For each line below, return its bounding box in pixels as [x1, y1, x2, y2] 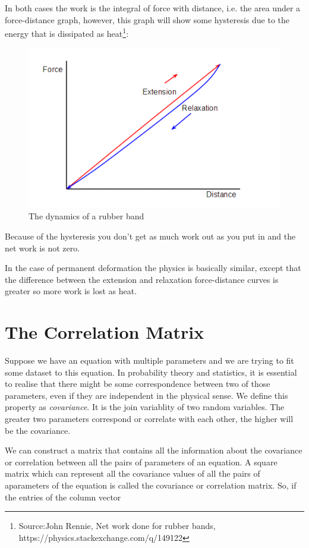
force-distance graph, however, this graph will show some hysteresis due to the [5, 13, 290, 26]
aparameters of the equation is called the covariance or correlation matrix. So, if [5, 478, 297, 491]
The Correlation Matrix [5, 320, 204, 344]
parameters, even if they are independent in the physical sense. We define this [5, 389, 288, 401]
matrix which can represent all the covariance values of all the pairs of [5, 467, 260, 480]
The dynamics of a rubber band [29, 210, 144, 222]
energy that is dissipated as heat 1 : [5, 26, 129, 39]
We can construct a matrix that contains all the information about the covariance [5, 444, 302, 456]
